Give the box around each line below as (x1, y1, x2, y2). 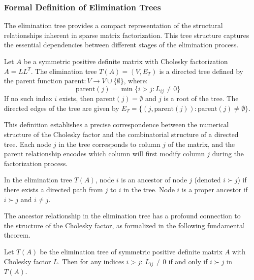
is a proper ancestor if (182, 184, 248, 194)
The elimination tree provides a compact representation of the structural (4, 20, 223, 31)
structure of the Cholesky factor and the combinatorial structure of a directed (4, 129, 239, 140)
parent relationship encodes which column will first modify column (4, 148, 205, 159)
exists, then (59, 93, 94, 104)
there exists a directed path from (4, 184, 103, 194)
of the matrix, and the (167, 139, 235, 149)
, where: (124, 75, 148, 86)
